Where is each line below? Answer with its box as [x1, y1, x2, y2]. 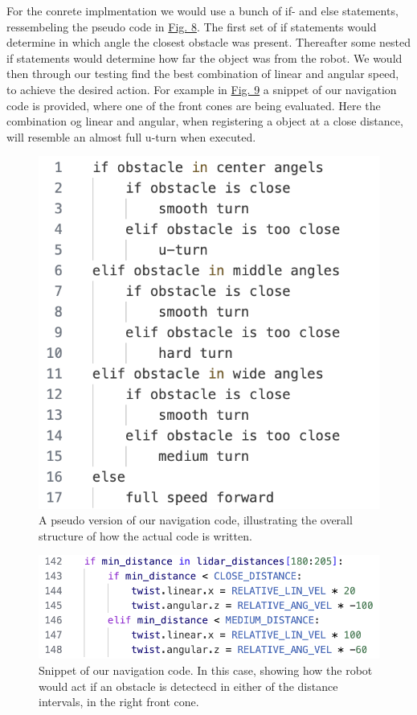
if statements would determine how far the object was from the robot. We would [6, 49, 403, 66]
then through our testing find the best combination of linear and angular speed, [6, 65, 399, 82]
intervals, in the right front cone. [39, 693, 199, 710]
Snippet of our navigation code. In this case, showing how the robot [39, 662, 373, 679]
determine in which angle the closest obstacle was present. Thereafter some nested [6, 34, 411, 51]
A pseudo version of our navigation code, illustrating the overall [39, 512, 353, 528]
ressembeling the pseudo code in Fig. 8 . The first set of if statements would [6, 18, 377, 35]
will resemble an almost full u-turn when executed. [6, 128, 256, 145]
